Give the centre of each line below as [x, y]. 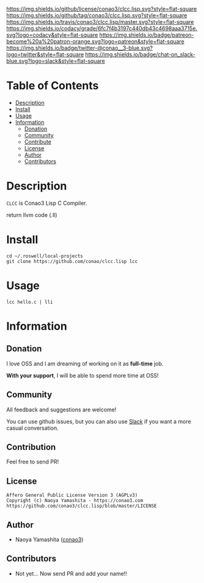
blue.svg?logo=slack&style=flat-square [56, 61]
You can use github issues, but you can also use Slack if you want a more [99, 421]
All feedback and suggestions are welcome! [61, 410]
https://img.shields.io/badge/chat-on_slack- [140, 54]
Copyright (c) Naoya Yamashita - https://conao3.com [75, 501]
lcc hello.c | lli [30, 302]
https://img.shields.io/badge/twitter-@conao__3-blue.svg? [79, 48]
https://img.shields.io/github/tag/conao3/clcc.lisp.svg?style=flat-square [97, 15]
